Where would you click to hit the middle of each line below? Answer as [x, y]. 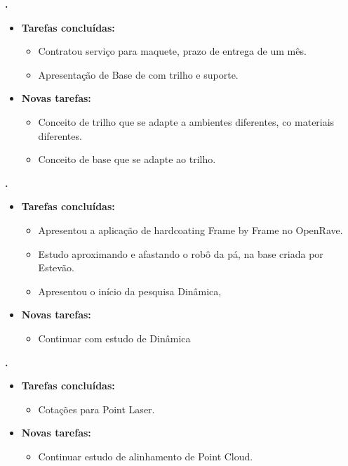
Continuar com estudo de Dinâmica [114, 338]
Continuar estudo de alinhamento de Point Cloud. [146, 456]
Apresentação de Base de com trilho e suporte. [138, 74]
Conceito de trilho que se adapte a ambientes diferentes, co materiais [186, 121]
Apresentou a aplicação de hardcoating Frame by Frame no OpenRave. [190, 229]
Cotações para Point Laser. [96, 409]
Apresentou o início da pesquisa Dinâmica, [130, 291]
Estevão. [56, 267]
